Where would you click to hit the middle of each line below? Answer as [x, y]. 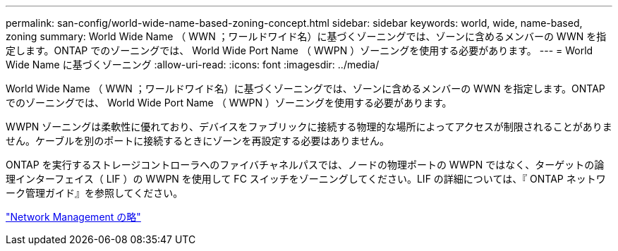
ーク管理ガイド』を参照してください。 [95, 193]
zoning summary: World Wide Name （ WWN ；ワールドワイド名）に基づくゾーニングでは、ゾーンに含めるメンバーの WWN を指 [306, 36]
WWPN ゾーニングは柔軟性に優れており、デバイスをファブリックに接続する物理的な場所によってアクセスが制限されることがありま [309, 127]
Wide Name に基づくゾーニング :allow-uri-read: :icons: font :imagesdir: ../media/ [193, 65]
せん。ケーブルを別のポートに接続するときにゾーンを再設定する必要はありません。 [198, 141]
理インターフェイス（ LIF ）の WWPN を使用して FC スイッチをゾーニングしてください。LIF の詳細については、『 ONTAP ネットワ [306, 179]
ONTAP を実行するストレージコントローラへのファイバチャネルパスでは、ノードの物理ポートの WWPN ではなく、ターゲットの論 [305, 165]
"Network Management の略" [73, 217]
